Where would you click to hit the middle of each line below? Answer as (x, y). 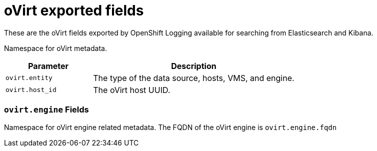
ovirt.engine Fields (46, 110)
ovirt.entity (29, 78)
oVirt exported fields (74, 10)
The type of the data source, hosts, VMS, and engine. (194, 78)
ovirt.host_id (31, 90)
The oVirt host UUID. (132, 90)
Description (194, 66)
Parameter (48, 66)
